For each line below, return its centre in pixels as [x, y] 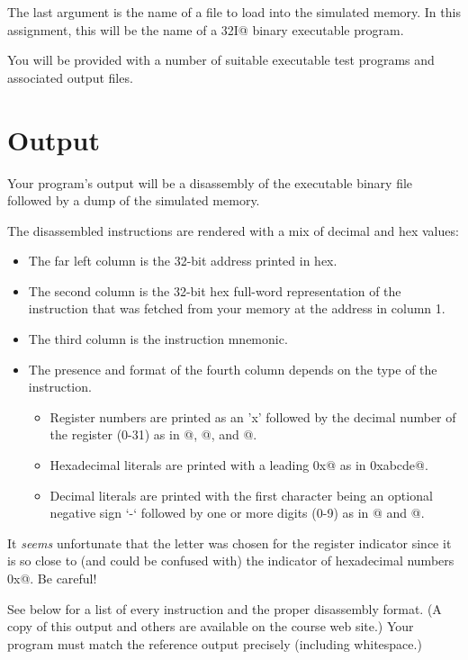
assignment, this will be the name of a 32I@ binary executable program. [206, 29]
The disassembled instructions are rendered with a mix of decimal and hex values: [233, 230]
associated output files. [70, 77]
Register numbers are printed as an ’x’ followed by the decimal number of [253, 416]
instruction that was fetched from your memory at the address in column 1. [237, 308]
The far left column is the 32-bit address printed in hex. [183, 261]
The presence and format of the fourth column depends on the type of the [233, 369]
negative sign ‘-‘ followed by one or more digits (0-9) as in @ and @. [237, 513]
